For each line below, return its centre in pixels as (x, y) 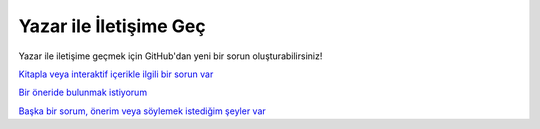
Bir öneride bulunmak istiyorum (83, 92)
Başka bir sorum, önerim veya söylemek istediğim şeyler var (142, 111)
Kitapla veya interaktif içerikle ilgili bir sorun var (116, 74)
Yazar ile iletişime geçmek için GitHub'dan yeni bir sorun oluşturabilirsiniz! (170, 56)
